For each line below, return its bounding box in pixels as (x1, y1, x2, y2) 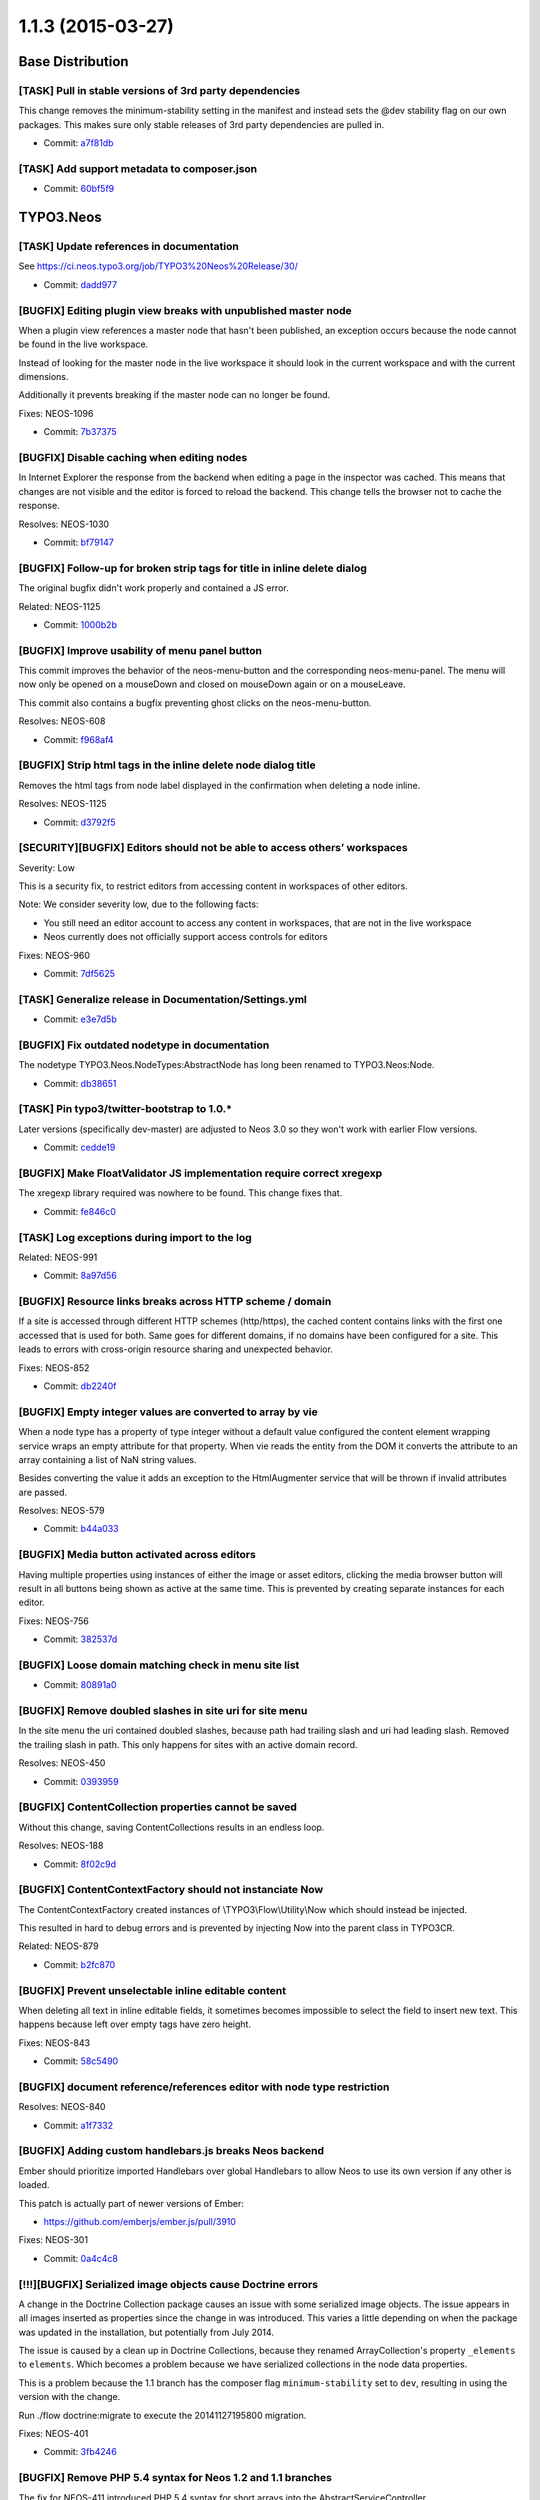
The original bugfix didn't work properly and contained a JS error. (18, 582, 289, 594)
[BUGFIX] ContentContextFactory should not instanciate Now (18, 1883, 324, 1897)
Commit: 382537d (43, 1633, 118, 1645)
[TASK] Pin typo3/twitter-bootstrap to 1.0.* (18, 1102, 232, 1116)
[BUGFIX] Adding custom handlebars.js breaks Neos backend (18, 2144, 325, 2158)
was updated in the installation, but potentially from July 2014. (18, 2326, 275, 2338)
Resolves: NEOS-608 (18, 715, 106, 727)
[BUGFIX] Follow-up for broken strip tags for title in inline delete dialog (18, 561, 367, 575)
